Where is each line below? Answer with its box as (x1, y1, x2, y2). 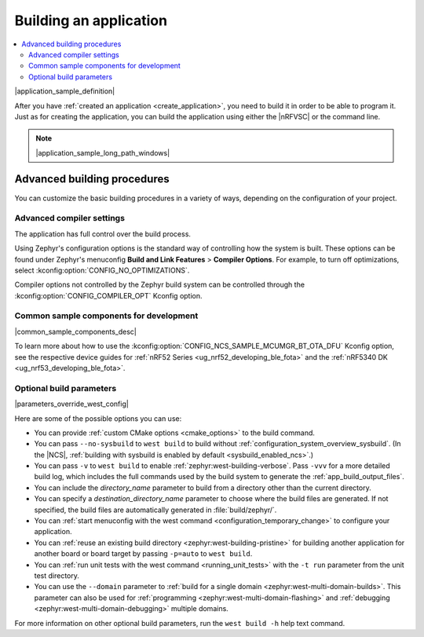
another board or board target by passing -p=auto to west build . (34, 549, 253, 558)
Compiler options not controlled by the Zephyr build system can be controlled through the (14, 280, 305, 290)
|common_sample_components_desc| (14, 327, 137, 336)
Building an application (14, 12, 168, 29)
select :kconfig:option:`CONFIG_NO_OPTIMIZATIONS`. (14, 265, 190, 275)
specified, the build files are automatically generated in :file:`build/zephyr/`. (34, 505, 277, 514)
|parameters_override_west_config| (14, 399, 129, 408)
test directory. (34, 570, 80, 580)
